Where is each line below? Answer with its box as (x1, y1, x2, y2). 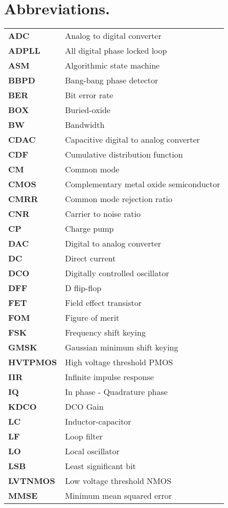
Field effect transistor (65, 297, 142, 309)
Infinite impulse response (65, 371, 154, 383)
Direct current (65, 252, 116, 264)
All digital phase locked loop (65, 45, 167, 57)
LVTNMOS (8, 475, 55, 487)
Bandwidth (65, 119, 105, 131)
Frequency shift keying (65, 326, 146, 339)
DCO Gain (65, 401, 104, 413)
